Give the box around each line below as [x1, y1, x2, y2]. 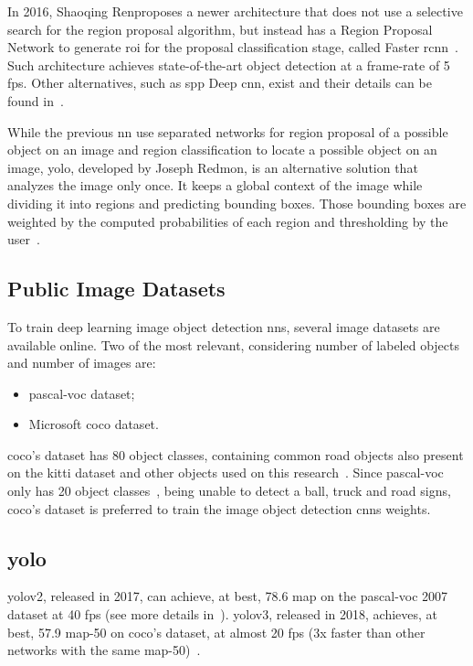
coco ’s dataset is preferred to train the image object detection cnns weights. [7, 499, 431, 518]
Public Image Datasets [7, 274, 226, 303]
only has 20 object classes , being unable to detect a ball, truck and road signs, [7, 481, 451, 500]
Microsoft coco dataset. [28, 414, 159, 434]
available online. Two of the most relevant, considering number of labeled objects [7, 335, 460, 354]
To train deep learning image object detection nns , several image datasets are [7, 317, 440, 336]
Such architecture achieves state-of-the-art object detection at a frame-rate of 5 [7, 55, 450, 74]
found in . [7, 91, 64, 110]
